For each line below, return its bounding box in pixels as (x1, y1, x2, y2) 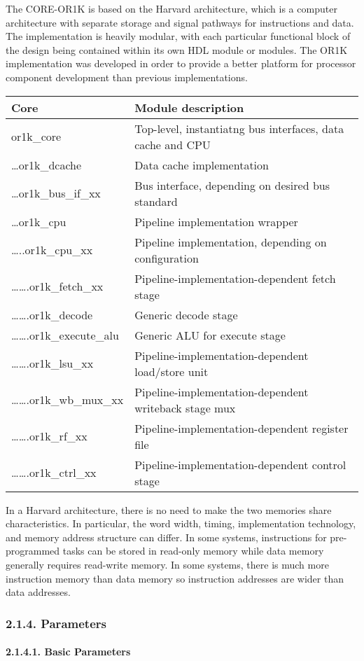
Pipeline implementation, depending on (134, 233, 327, 250)
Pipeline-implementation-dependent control (134, 456, 346, 473)
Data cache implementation (134, 156, 269, 173)
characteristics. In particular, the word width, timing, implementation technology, (6, 516, 356, 531)
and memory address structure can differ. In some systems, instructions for (6, 529, 327, 544)
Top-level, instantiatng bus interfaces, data (134, 120, 344, 137)
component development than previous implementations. (6, 69, 248, 84)
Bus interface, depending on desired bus (134, 176, 330, 193)
